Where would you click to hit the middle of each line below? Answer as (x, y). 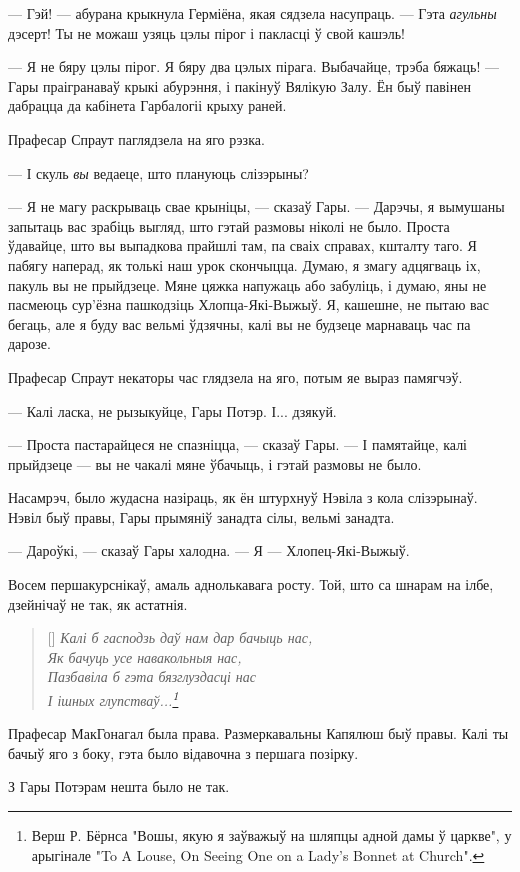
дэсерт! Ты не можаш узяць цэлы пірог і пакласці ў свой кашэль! (206, 32)
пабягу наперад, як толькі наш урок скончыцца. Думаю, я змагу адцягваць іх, (244, 264)
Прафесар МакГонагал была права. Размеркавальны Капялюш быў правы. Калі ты (258, 733)
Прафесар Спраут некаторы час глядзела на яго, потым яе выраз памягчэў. (235, 376)
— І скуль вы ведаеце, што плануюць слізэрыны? (158, 172)
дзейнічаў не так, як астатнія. (98, 603)
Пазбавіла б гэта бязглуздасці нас (151, 676)
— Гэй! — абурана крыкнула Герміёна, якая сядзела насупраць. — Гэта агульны (252, 13)
